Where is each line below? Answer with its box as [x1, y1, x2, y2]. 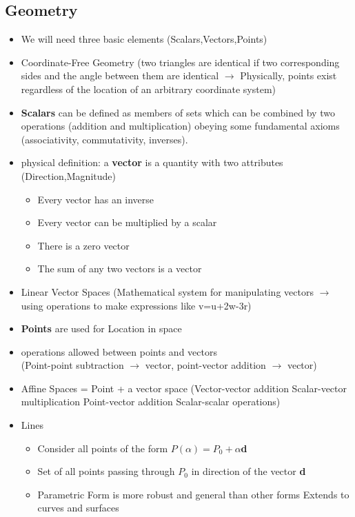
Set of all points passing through [37, 464, 175, 478]
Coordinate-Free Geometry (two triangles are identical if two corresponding [21, 54, 340, 69]
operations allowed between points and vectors [21, 344, 217, 358]
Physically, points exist [240, 68, 337, 83]
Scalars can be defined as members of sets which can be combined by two [21, 105, 335, 119]
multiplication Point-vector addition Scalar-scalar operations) [21, 394, 281, 409]
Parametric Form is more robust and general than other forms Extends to [37, 487, 349, 501]
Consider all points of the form [37, 440, 168, 455]
